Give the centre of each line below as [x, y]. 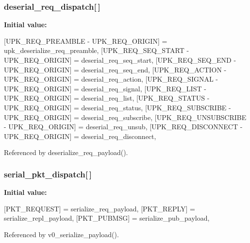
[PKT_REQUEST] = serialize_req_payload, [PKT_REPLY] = [100, 208]
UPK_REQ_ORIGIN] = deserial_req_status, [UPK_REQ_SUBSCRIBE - [117, 107]
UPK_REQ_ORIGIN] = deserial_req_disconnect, [80, 136]
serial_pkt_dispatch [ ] [48, 174]
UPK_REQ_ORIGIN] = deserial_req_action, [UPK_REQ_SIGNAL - [111, 79]
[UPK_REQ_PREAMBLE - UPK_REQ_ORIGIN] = [86, 41]
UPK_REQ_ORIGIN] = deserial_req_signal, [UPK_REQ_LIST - [105, 88]
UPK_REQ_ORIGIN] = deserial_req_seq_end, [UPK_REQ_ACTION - [115, 69]
